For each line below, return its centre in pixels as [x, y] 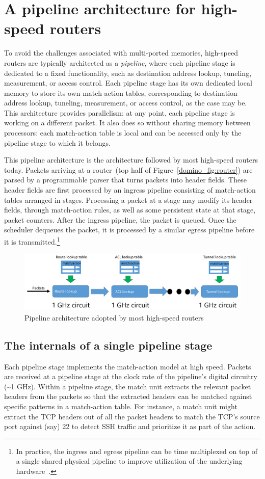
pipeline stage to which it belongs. [57, 142]
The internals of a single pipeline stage [108, 345]
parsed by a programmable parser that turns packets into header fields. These [125, 180]
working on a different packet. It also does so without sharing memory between [127, 123]
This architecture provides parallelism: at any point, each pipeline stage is [120, 112]
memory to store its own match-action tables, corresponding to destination [121, 92]
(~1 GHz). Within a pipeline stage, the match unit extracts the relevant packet [128, 386]
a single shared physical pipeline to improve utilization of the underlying [129, 461]
